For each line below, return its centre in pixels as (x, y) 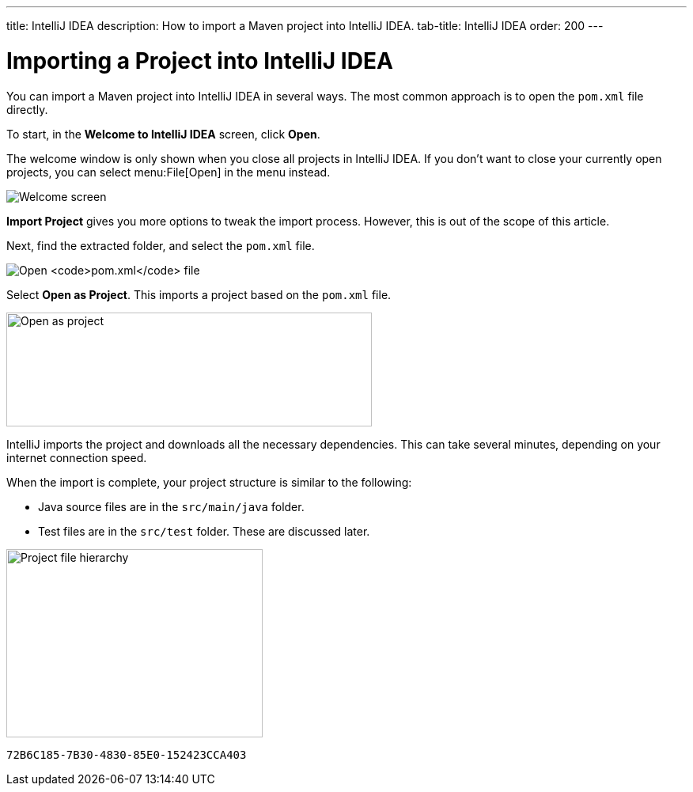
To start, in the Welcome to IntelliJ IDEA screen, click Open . (163, 134)
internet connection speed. (77, 457)
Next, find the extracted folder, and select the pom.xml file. (161, 245)
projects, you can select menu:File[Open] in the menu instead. (169, 172)
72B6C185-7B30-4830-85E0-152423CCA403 (127, 754)
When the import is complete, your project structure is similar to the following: (209, 482)
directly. (27, 109)
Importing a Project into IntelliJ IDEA (200, 61)
